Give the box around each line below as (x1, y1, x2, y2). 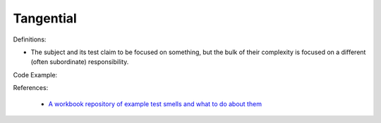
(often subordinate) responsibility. (30, 58, 129, 66)
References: (13, 84, 49, 92)
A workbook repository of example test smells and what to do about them (48, 99, 262, 108)
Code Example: (13, 70, 58, 79)
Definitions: (13, 35, 47, 44)
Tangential (13, 11, 77, 26)
